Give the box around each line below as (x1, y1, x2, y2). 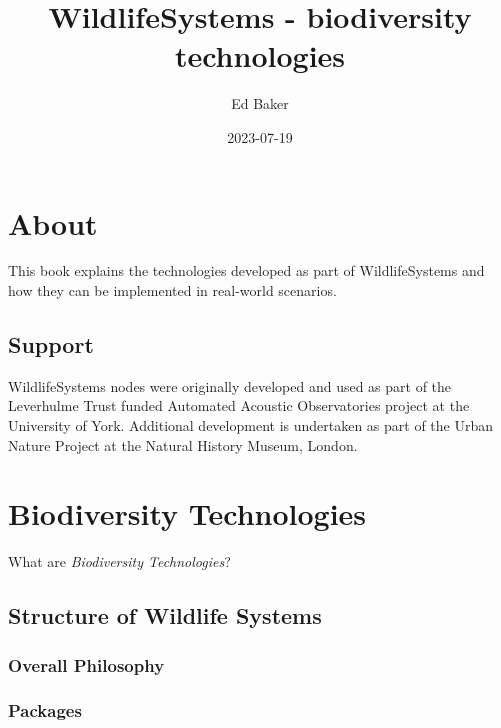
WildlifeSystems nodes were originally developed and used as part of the (8, 375, 452, 396)
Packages (8, 698, 82, 723)
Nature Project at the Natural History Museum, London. (8, 434, 358, 455)
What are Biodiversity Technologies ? (8, 551, 231, 572)
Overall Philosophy (8, 652, 165, 677)
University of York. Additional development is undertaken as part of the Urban (8, 415, 494, 436)
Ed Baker (231, 93, 289, 114)
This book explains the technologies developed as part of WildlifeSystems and (8, 260, 485, 281)
